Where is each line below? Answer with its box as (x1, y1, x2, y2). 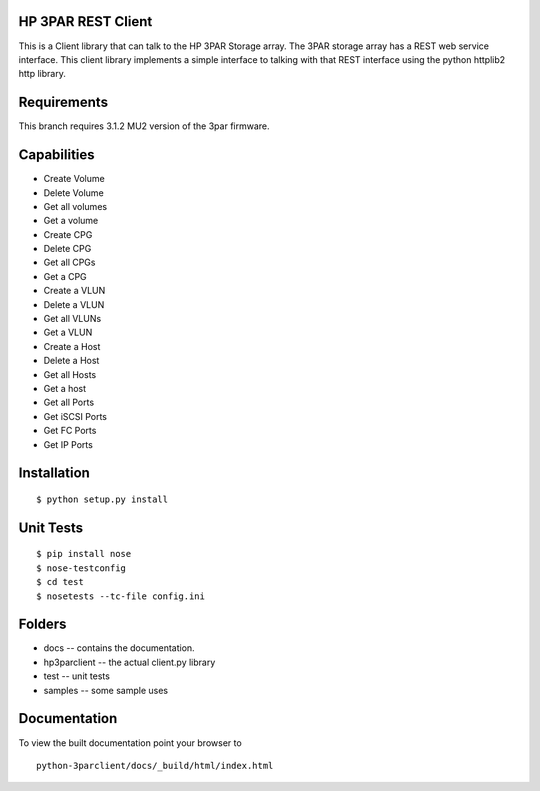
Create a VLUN (43, 285, 106, 297)
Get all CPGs (43, 256, 96, 269)
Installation (18, 465, 90, 482)
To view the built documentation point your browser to (18, 736, 242, 749)
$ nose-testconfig (36, 562, 127, 574)
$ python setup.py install (36, 493, 169, 505)
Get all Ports (43, 396, 95, 409)
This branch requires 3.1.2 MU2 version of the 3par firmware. (18, 120, 270, 132)
